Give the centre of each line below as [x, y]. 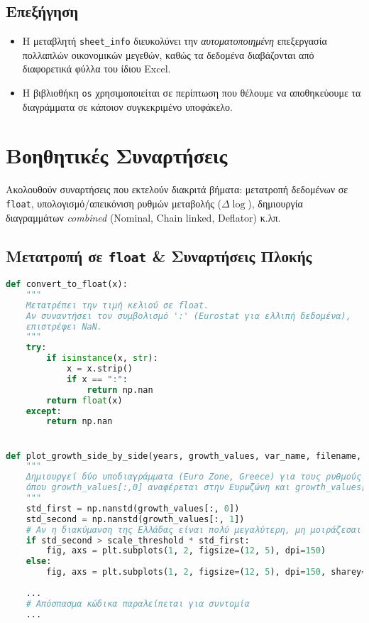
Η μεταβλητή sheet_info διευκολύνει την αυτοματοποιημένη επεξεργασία [175, 41]
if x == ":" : [97, 379]
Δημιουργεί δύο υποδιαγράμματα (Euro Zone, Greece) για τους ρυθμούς [194, 477]
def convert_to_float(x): [67, 285]
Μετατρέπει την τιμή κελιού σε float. [117, 305]
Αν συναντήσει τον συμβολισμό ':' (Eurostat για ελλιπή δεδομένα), [188, 316]
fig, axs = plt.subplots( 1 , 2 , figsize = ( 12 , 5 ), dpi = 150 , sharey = [206, 572]
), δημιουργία [275, 204]
